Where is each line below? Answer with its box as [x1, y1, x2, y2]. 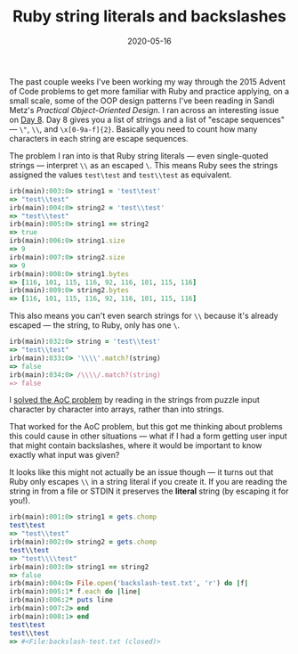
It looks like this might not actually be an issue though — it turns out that [9, 467, 274, 478]
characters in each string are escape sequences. [9, 133, 189, 143]
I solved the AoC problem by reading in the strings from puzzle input [9, 395, 261, 405]
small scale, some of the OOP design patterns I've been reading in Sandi [9, 95, 275, 106]
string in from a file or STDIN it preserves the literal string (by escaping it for [9, 486, 289, 496]
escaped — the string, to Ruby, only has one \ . [9, 320, 181, 331]
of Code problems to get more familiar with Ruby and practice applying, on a [9, 86, 290, 96]
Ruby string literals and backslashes [12, 6, 287, 27]
